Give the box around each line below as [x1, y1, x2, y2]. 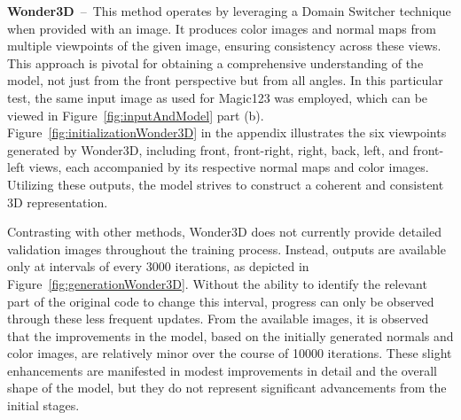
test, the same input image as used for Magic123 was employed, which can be [7, 88, 428, 106]
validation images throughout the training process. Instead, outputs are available [7, 239, 446, 258]
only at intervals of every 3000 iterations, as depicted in [7, 257, 309, 276]
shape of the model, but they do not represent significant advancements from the [7, 378, 447, 397]
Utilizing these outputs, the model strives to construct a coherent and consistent [7, 175, 444, 193]
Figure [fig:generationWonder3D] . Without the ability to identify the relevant [7, 274, 427, 292]
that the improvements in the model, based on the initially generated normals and [7, 326, 454, 345]
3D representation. [7, 192, 108, 211]
